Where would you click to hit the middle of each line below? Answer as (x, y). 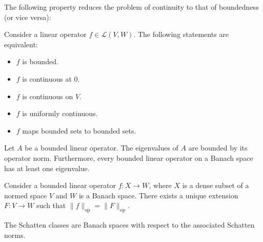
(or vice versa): (28, 17)
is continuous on (48, 96)
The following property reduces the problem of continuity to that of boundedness (131, 7)
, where (160, 185)
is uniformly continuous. (60, 113)
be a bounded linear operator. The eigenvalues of (102, 148)
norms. (15, 235)
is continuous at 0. (51, 78)
